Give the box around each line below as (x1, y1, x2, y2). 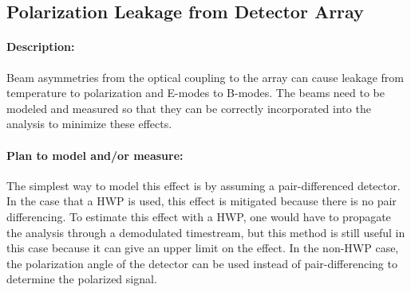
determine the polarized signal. (6, 271, 157, 287)
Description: (6, 38, 75, 55)
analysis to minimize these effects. (6, 115, 172, 132)
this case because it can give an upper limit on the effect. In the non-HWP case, (6, 239, 399, 256)
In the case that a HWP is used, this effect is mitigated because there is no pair (6, 193, 397, 209)
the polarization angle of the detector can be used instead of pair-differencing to (6, 255, 397, 271)
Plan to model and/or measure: (6, 146, 184, 163)
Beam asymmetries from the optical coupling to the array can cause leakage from (6, 68, 404, 85)
